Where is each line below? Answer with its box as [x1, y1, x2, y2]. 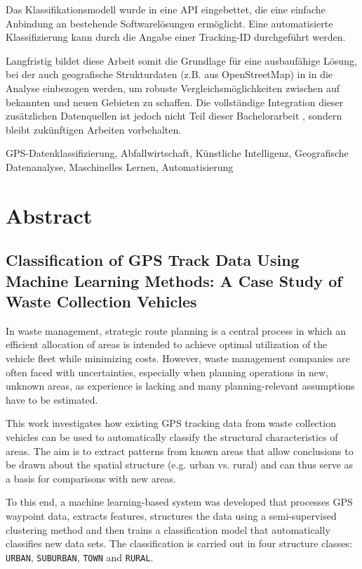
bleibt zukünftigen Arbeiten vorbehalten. [6, 122, 182, 136]
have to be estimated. [6, 392, 98, 407]
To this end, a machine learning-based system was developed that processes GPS [6, 494, 353, 509]
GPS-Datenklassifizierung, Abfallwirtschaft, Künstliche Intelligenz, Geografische [6, 146, 349, 160]
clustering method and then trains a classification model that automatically [6, 522, 330, 537]
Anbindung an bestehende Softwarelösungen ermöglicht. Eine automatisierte [6, 15, 333, 30]
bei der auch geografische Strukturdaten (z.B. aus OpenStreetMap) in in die [6, 67, 333, 82]
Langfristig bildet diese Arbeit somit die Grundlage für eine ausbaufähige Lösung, [6, 53, 357, 68]
